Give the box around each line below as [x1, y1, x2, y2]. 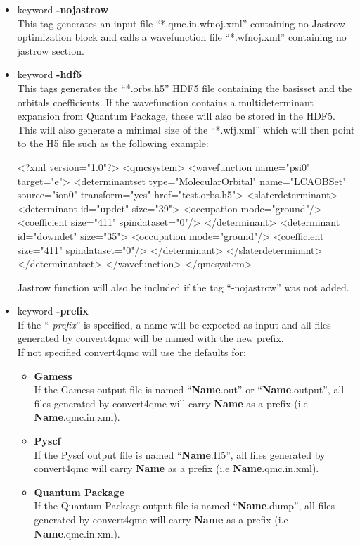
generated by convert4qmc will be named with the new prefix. [17, 331, 284, 345]
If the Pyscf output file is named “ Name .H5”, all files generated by [34, 447, 326, 462]
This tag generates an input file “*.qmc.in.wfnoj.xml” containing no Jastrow [17, 15, 345, 30]
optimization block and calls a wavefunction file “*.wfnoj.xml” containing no [17, 30, 347, 44]
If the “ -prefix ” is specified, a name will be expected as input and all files [17, 317, 331, 331]
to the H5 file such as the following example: [17, 136, 209, 151]
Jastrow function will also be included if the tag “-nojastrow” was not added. [17, 279, 349, 294]
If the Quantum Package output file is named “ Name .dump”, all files [34, 498, 335, 513]
